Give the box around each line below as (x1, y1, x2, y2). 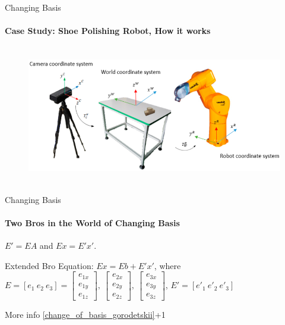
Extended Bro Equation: (5, 259, 94, 271)
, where (154, 259, 181, 271)
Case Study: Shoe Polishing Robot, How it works (5, 24, 211, 37)
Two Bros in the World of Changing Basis (5, 216, 180, 229)
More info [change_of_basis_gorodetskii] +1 (5, 308, 166, 320)
